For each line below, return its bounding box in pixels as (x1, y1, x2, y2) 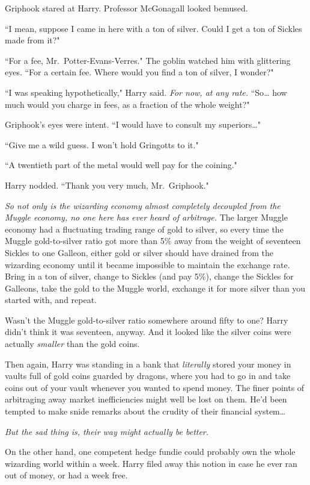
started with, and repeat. (5, 293, 97, 306)
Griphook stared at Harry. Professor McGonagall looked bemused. (5, 2, 248, 14)
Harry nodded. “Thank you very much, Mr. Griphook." (5, 178, 209, 191)
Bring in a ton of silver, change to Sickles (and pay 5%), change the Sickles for (5, 270, 294, 283)
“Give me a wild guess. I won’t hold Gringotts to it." (5, 138, 199, 151)
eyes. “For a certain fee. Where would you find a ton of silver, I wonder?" (5, 66, 274, 78)
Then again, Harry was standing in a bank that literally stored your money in (5, 357, 291, 370)
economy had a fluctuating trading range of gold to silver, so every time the (5, 222, 284, 235)
